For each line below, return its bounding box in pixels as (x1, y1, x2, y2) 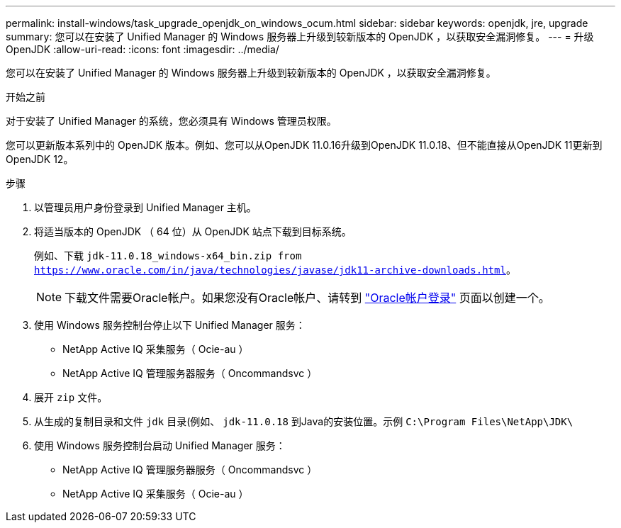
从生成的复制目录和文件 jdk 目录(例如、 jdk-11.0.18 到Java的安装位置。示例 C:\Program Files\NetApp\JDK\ (34, 415, 574, 427)
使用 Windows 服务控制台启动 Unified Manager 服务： (34, 439, 286, 451)
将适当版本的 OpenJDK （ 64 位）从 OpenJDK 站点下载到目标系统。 (34, 225, 352, 237)
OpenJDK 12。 (6, 153, 74, 165)
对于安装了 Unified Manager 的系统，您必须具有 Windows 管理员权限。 (6, 115, 337, 127)
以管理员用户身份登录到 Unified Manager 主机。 (34, 201, 257, 213)
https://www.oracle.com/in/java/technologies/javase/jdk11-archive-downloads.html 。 (34, 264, 516, 276)
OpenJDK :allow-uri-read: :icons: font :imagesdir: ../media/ (6, 43, 279, 55)
